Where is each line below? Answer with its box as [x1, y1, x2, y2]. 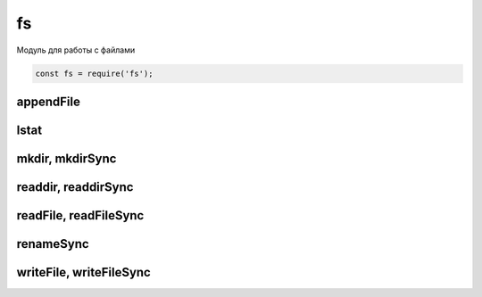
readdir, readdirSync [16, 179, 134, 194]
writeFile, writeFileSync [16, 265, 151, 280]
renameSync [16, 236, 89, 252]
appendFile [16, 94, 80, 109]
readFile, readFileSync [16, 208, 145, 223]
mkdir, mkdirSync [16, 151, 117, 166]
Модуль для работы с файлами [16, 45, 136, 55]
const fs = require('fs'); [35, 68, 154, 78]
